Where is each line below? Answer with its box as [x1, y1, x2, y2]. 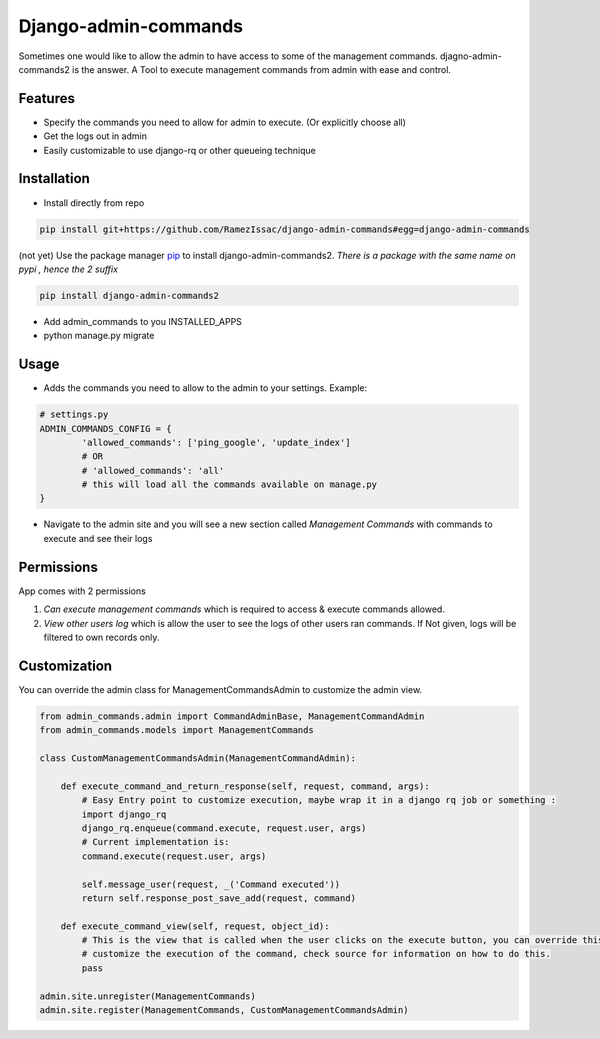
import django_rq [81, 808, 167, 820]
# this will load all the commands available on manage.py [81, 479, 378, 490]
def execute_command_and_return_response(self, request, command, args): [60, 780, 430, 792]
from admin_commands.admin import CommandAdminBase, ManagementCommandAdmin [39, 710, 425, 722]
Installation [18, 170, 90, 187]
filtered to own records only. [43, 631, 160, 643]
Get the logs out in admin [43, 130, 147, 142]
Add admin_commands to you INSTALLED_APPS [43, 315, 242, 327]
